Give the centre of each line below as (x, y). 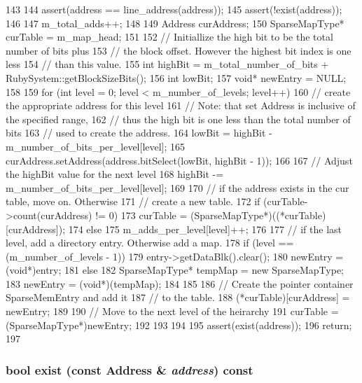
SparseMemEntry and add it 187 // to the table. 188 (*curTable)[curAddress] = (178, 297)
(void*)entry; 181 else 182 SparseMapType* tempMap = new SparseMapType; (175, 270)
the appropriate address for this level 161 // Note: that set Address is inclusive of (181, 105)
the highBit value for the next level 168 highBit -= (115, 174)
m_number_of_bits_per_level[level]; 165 (96, 146)
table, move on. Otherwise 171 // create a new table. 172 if (133, 201)
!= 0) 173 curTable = (141, 215)
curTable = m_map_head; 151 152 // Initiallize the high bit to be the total (169, 37)
